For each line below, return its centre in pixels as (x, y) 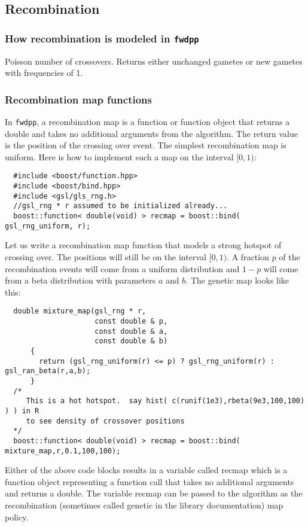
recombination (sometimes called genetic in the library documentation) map (144, 505)
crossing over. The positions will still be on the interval (106, 256)
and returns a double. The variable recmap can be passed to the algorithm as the (154, 493)
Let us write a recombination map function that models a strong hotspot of (143, 245)
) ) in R (22, 411)
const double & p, (131, 321)
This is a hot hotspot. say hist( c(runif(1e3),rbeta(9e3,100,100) (165, 401)
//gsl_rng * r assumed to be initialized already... (121, 206)
